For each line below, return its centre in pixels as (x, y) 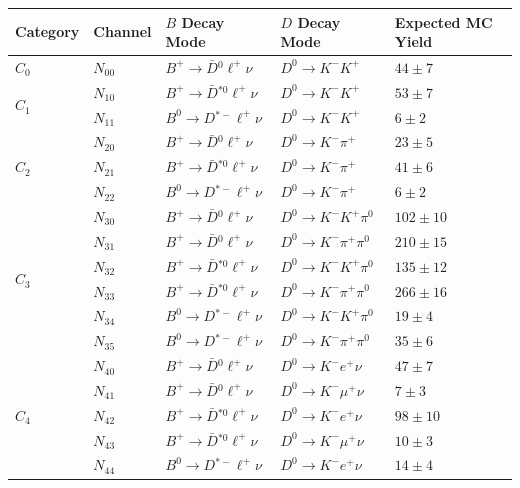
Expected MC (443, 21)
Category (47, 31)
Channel (122, 31)
